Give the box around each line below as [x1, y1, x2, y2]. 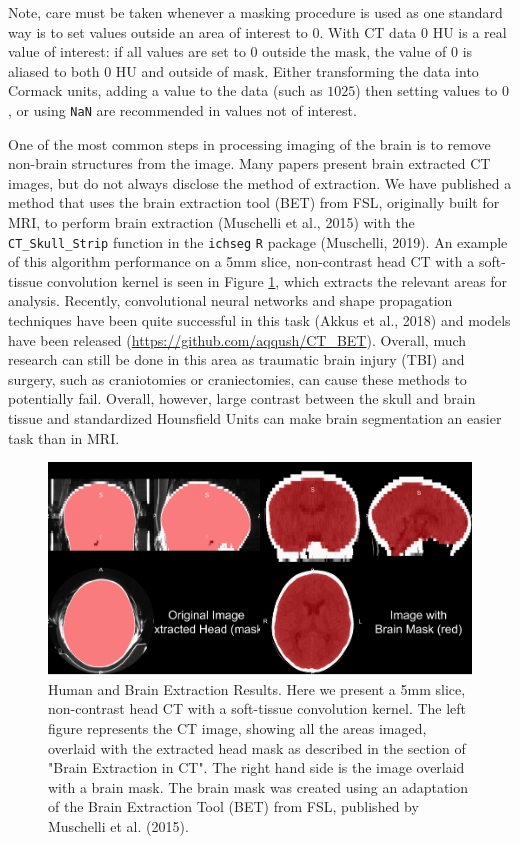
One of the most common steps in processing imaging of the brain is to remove [8, 133, 491, 154]
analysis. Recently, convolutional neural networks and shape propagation [8, 290, 453, 311]
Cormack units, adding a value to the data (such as [8, 80, 323, 101]
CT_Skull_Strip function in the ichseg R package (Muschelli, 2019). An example [8, 231, 508, 252]
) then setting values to [355, 80, 498, 101]
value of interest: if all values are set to [8, 41, 246, 62]
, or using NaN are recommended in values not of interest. [8, 99, 357, 120]
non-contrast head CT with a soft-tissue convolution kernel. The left [48, 698, 467, 719]
